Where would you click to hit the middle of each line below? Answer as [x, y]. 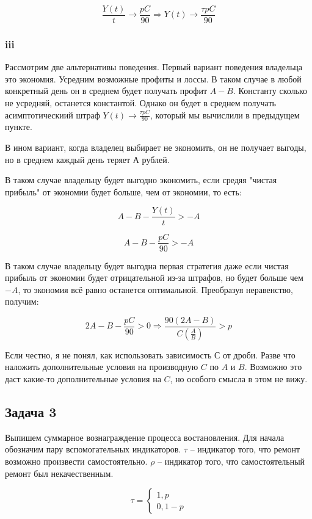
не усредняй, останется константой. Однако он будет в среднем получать [140, 103]
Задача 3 [31, 412]
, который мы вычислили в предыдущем [225, 114]
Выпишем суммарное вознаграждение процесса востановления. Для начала [145, 437]
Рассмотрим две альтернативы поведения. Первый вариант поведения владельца [154, 67]
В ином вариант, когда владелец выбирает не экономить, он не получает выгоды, [156, 147]
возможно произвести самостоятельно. [76, 461]
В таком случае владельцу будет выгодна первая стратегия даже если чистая [147, 265]
